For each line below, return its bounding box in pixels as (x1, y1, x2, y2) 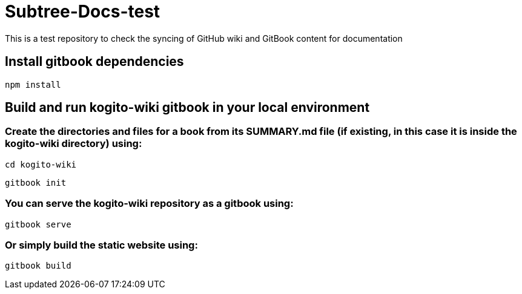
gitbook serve (5, 219, 71, 229)
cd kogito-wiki (5, 159, 77, 169)
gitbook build (5, 261, 71, 271)
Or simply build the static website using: (5, 238, 198, 251)
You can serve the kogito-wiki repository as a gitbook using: (5, 197, 294, 210)
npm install (5, 79, 61, 90)
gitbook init (5, 177, 67, 188)
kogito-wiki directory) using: (5, 137, 142, 150)
